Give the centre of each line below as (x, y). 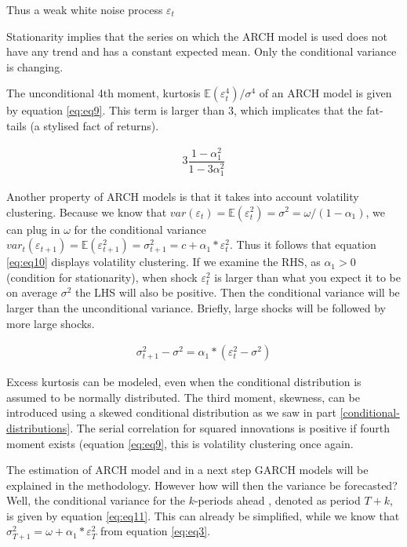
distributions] (38, 427)
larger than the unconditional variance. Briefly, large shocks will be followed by (196, 307)
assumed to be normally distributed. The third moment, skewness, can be (183, 397)
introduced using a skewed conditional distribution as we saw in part (171, 412)
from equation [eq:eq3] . (156, 531)
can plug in (33, 229)
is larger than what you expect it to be (308, 277)
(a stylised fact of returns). (94, 125)
